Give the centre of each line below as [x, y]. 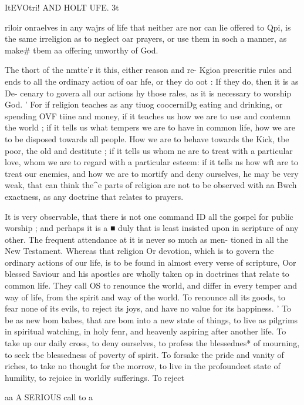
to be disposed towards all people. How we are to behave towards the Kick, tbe [147, 138]
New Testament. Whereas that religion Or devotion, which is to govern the [139, 251]
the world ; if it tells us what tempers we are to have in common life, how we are [150, 127]
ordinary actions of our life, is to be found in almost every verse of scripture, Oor [151, 262]
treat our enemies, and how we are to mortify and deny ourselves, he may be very [152, 173]
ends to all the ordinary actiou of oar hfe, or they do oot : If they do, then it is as [152, 81]
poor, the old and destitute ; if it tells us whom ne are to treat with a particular [149, 150]
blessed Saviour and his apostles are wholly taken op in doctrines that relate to [147, 274]
